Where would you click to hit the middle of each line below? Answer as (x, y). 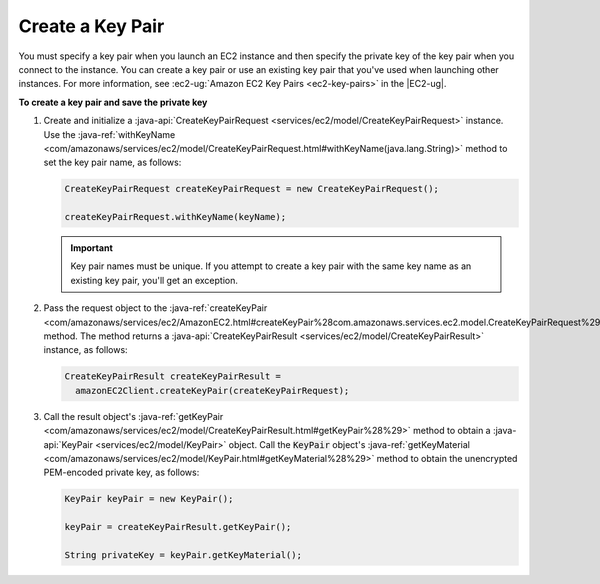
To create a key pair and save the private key (113, 102)
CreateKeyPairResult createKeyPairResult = (173, 376)
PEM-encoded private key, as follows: (121, 472)
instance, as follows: (86, 350)
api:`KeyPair (68, 444)
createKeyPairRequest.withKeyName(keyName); (175, 217)
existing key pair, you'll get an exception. (154, 280)
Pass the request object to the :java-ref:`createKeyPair (155, 308)
